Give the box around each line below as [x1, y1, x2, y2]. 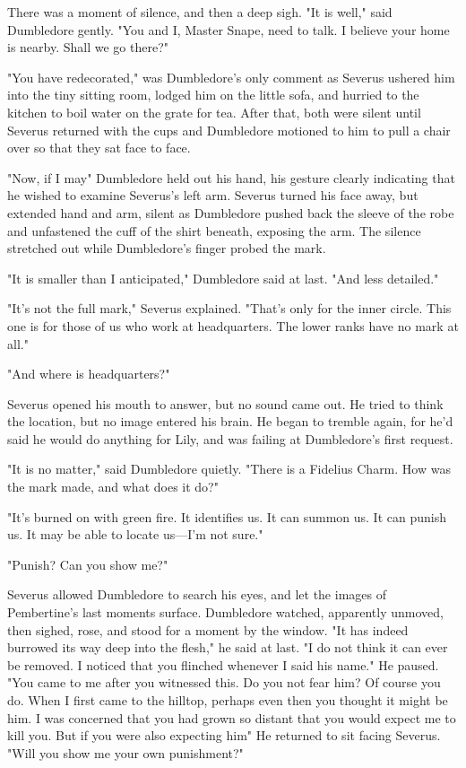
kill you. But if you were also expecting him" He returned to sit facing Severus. [7, 726, 441, 745]
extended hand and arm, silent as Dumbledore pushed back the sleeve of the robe [7, 203, 454, 222]
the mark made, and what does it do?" [7, 477, 219, 496]
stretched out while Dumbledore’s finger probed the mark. [7, 239, 326, 257]
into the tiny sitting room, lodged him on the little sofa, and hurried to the [7, 85, 419, 104]
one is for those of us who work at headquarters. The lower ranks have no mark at [7, 316, 459, 335]
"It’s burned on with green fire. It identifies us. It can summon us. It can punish [7, 507, 446, 526]
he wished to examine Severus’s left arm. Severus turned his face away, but [7, 186, 419, 205]
